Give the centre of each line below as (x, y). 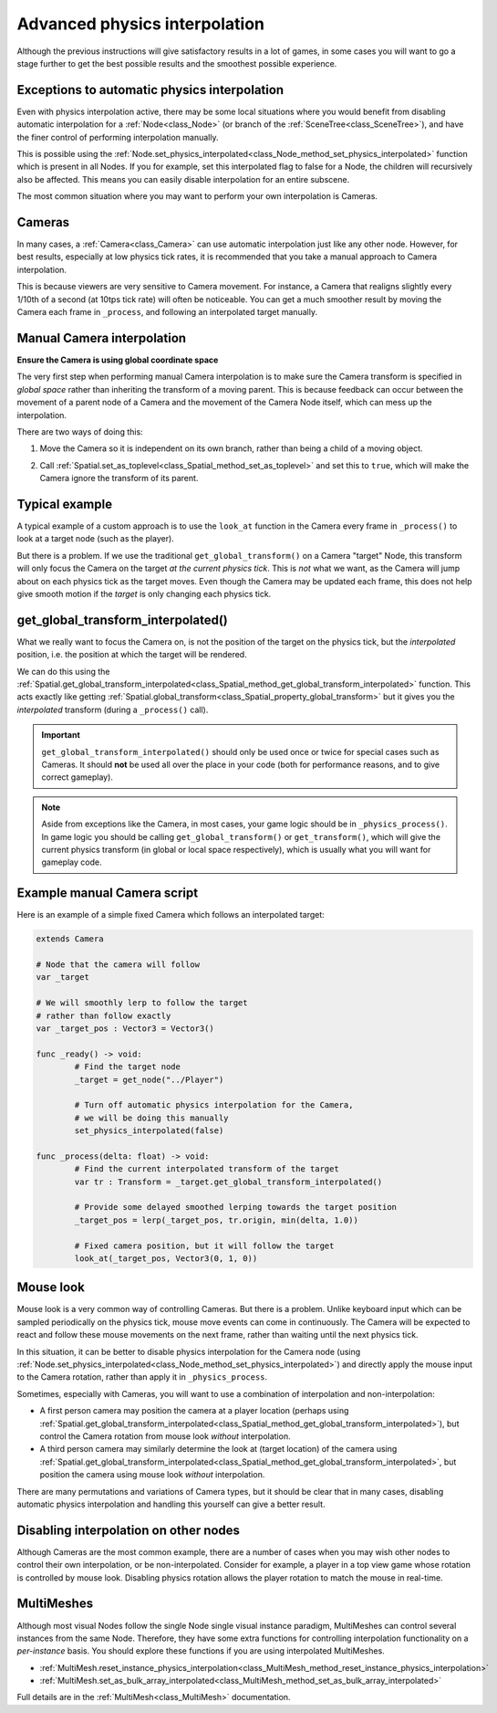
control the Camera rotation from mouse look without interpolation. (165, 1436)
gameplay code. (72, 862)
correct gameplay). (78, 777)
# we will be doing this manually (151, 1118)
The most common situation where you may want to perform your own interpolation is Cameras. (197, 196)
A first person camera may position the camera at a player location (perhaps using (194, 1411)
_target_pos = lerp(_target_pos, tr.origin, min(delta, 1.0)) (217, 1220)
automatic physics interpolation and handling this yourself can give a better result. (171, 1504)
